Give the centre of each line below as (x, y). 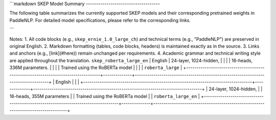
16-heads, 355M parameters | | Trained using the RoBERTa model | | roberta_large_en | (105, 96)
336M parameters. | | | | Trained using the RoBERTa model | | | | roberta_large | (96, 68)
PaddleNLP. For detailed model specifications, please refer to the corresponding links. (100, 20)
